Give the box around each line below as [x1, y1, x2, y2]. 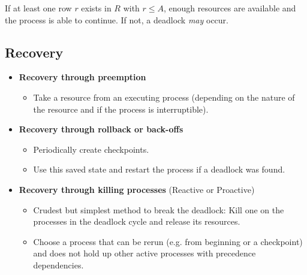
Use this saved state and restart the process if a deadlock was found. [33, 163, 285, 176]
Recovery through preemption [19, 71, 146, 83]
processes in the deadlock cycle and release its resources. [33, 215, 240, 228]
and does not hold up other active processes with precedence [33, 247, 256, 259]
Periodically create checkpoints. [33, 143, 149, 155]
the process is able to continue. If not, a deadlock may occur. [5, 13, 228, 26]
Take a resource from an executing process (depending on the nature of [33, 90, 295, 103]
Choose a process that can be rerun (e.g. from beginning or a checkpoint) [33, 235, 303, 247]
